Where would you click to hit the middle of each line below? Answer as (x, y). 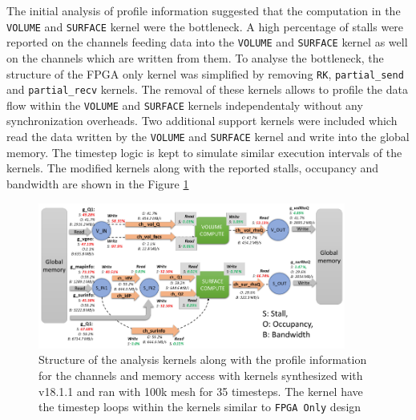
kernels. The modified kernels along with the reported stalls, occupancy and (193, 168)
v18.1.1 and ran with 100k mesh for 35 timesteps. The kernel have (201, 391)
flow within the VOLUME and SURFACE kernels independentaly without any (185, 105)
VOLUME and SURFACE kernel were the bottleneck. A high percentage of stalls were (205, 26)
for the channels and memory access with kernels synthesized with (201, 376)
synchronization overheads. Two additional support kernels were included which (202, 121)
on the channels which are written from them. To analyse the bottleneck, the (195, 57)
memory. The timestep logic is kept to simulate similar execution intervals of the (204, 152)
